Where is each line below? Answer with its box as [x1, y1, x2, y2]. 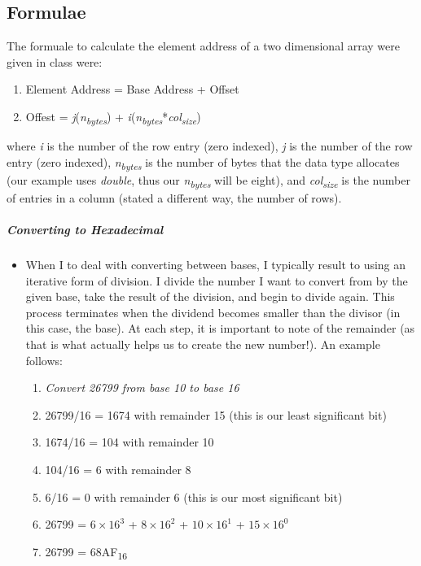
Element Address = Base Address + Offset [25, 81, 239, 98]
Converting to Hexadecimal [7, 221, 164, 238]
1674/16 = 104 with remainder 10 [45, 433, 214, 451]
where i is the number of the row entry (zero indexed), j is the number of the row [7, 137, 413, 155]
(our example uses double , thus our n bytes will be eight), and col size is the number [7, 171, 410, 190]
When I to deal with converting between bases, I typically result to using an [25, 256, 406, 273]
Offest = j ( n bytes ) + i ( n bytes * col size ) [25, 107, 201, 127]
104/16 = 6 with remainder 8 [45, 461, 191, 478]
